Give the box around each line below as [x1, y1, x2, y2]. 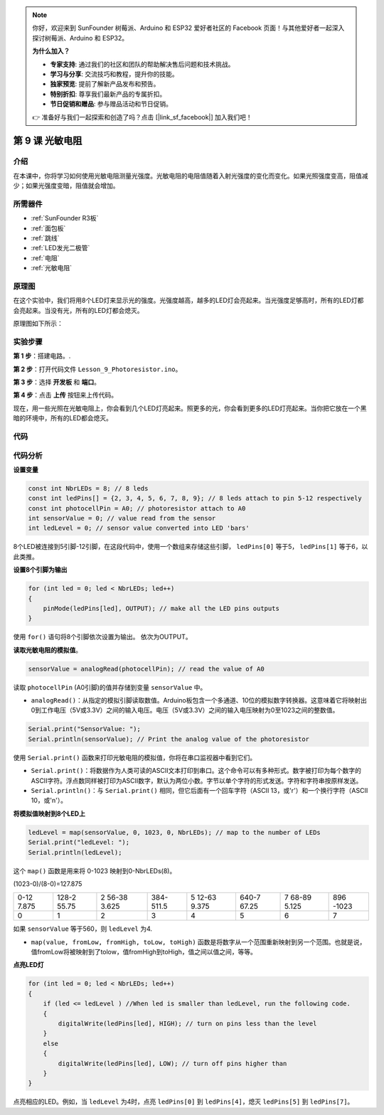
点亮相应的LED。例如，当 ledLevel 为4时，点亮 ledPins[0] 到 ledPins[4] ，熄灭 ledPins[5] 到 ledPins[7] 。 [13, 1097, 354, 1106]
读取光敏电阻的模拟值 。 [13, 646, 82, 654]
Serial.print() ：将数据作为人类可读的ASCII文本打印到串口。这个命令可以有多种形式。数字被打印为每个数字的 [31, 767, 362, 775]
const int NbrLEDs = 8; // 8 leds [28, 484, 149, 492]
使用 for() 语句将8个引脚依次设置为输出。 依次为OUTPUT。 [13, 633, 192, 641]
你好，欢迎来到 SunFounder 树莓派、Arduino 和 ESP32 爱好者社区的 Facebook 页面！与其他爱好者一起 [32, 23, 332, 32]
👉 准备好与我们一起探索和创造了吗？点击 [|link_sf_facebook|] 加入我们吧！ [32, 112, 252, 121]
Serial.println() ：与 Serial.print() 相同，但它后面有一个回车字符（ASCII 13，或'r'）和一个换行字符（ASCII [31, 786, 368, 794]
